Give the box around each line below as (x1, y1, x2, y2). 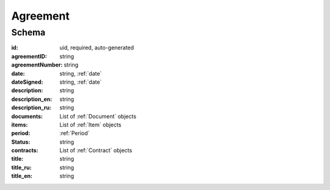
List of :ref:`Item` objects (59, 121, 122, 128)
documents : (11, 112, 43, 120)
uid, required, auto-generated (59, 44, 134, 51)
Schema (11, 27, 46, 38)
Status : (11, 138, 31, 145)
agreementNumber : (11, 61, 63, 68)
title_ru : (11, 164, 32, 171)
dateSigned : (11, 78, 43, 86)
